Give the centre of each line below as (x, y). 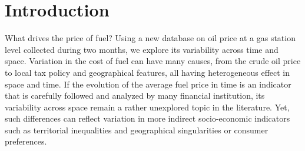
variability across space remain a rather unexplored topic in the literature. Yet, (147, 107)
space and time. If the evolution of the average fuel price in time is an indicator (148, 84)
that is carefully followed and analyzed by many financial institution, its (135, 95)
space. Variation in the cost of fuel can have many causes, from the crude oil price (153, 61)
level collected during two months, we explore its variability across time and (142, 49)
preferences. (26, 141)
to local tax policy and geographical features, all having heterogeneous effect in (147, 72)
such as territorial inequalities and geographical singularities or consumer (137, 130)
